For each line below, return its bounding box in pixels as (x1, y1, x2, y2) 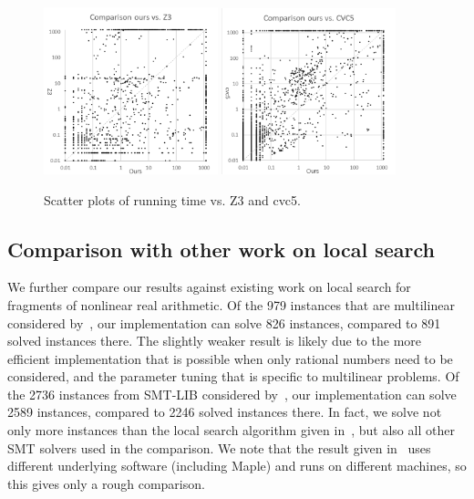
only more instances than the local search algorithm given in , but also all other (7, 421, 455, 440)
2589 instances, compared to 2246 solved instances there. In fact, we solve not (7, 402, 442, 421)
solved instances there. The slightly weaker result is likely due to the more (7, 331, 422, 350)
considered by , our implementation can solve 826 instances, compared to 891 (7, 313, 441, 332)
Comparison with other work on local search (7, 234, 436, 263)
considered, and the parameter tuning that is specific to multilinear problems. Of (7, 367, 459, 386)
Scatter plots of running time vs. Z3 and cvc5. (44, 190, 301, 209)
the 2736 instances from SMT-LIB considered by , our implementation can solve (7, 384, 457, 403)
